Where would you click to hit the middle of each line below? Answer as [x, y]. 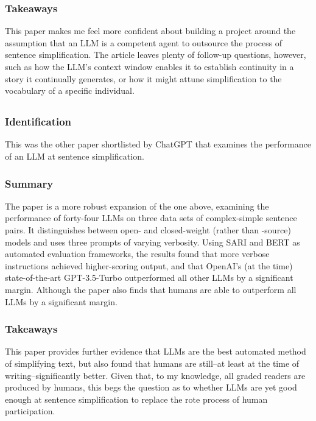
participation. [30, 411]
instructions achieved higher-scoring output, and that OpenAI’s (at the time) [149, 265]
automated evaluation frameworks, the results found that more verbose [137, 254]
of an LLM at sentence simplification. [75, 156]
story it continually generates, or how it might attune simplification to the [143, 78]
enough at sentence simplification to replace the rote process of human [136, 399]
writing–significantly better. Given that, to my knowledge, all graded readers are [155, 375]
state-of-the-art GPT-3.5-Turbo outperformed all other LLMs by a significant [149, 278]
